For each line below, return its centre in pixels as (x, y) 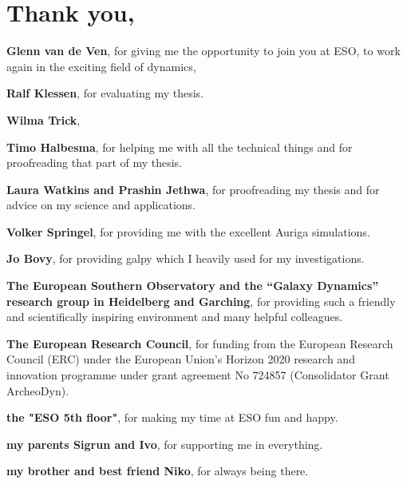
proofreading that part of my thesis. (95, 163)
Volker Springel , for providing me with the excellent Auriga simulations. (188, 231)
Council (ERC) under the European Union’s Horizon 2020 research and (181, 359)
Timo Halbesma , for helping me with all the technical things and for (180, 147)
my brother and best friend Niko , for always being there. (158, 471)
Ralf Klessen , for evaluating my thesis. (105, 93)
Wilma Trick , (43, 119)
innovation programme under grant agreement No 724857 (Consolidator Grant (198, 375)
